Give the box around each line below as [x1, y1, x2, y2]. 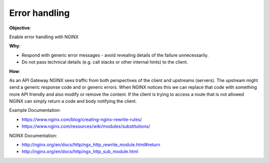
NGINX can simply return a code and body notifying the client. [9, 98, 137, 104]
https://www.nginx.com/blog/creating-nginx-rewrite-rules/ [21, 116, 142, 122]
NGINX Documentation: [9, 132, 57, 139]
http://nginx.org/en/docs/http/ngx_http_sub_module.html [21, 149, 138, 155]
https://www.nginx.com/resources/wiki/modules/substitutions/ [21, 123, 150, 129]
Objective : [9, 25, 31, 31]
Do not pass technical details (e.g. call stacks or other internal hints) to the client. [21, 59, 188, 65]
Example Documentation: [9, 107, 61, 113]
